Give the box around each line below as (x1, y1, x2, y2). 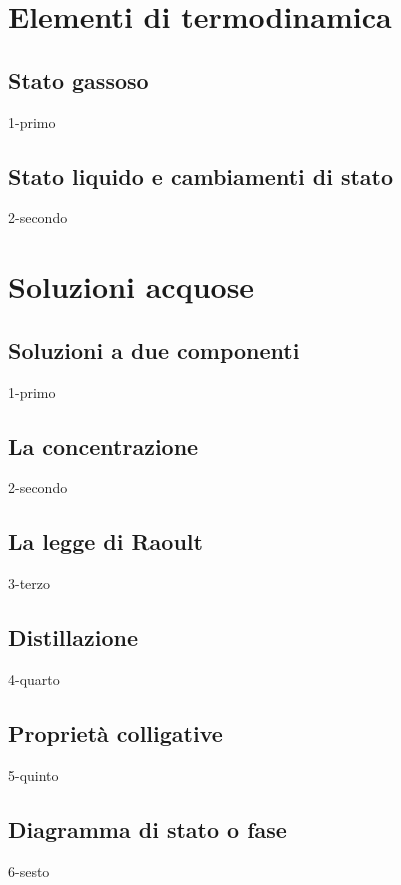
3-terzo (8, 573, 51, 594)
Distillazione (8, 622, 138, 653)
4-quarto (8, 668, 60, 689)
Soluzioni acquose (8, 266, 255, 307)
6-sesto (8, 860, 50, 881)
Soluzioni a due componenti (8, 334, 300, 365)
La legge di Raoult (8, 526, 203, 557)
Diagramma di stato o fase (8, 813, 287, 844)
